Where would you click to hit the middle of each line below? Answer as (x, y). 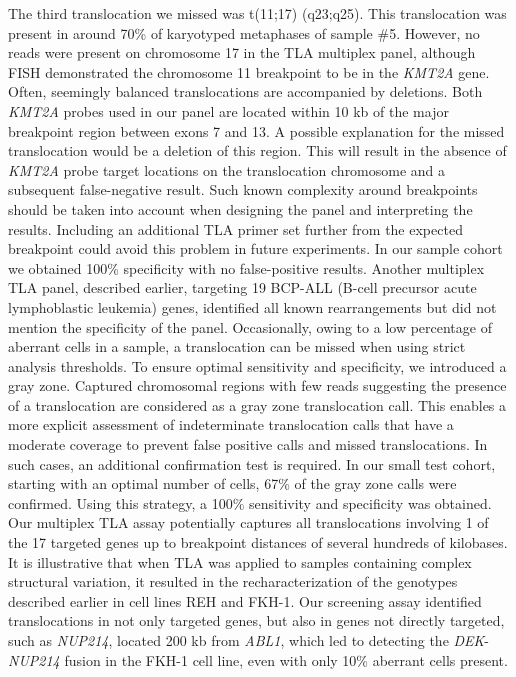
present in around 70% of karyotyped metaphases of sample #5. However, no (244, 32)
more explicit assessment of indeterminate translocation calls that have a (231, 424)
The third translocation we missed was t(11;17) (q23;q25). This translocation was (257, 13)
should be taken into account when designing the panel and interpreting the (240, 208)
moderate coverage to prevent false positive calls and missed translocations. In (248, 444)
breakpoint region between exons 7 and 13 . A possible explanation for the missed (256, 130)
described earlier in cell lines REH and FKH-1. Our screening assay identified (245, 600)
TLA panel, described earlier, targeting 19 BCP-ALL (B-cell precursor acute (242, 287)
